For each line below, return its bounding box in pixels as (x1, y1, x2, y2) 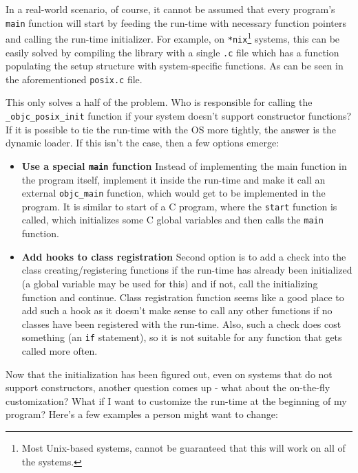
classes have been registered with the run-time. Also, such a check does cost (21, 316, 341, 331)
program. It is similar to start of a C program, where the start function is (21, 199, 337, 213)
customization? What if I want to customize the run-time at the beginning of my (6, 393, 347, 408)
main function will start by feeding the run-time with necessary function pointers (6, 15, 347, 30)
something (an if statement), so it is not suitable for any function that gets (21, 330, 342, 344)
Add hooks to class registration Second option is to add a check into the (21, 249, 346, 263)
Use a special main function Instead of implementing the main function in (21, 158, 347, 173)
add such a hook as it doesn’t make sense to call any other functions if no (21, 303, 333, 318)
